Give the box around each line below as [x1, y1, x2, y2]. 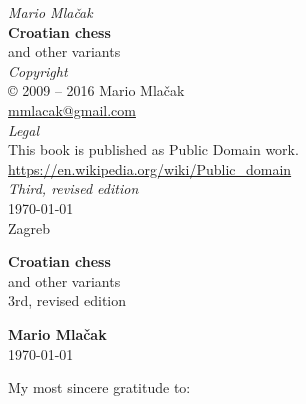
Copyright [8, 60, 68, 81]
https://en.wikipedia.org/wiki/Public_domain [8, 158, 292, 179]
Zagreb [8, 217, 51, 238]
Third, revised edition [8, 178, 139, 199]
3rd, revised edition [8, 290, 127, 311]
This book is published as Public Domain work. [8, 139, 299, 160]
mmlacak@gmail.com [8, 99, 136, 120]
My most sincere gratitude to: [8, 377, 191, 398]
